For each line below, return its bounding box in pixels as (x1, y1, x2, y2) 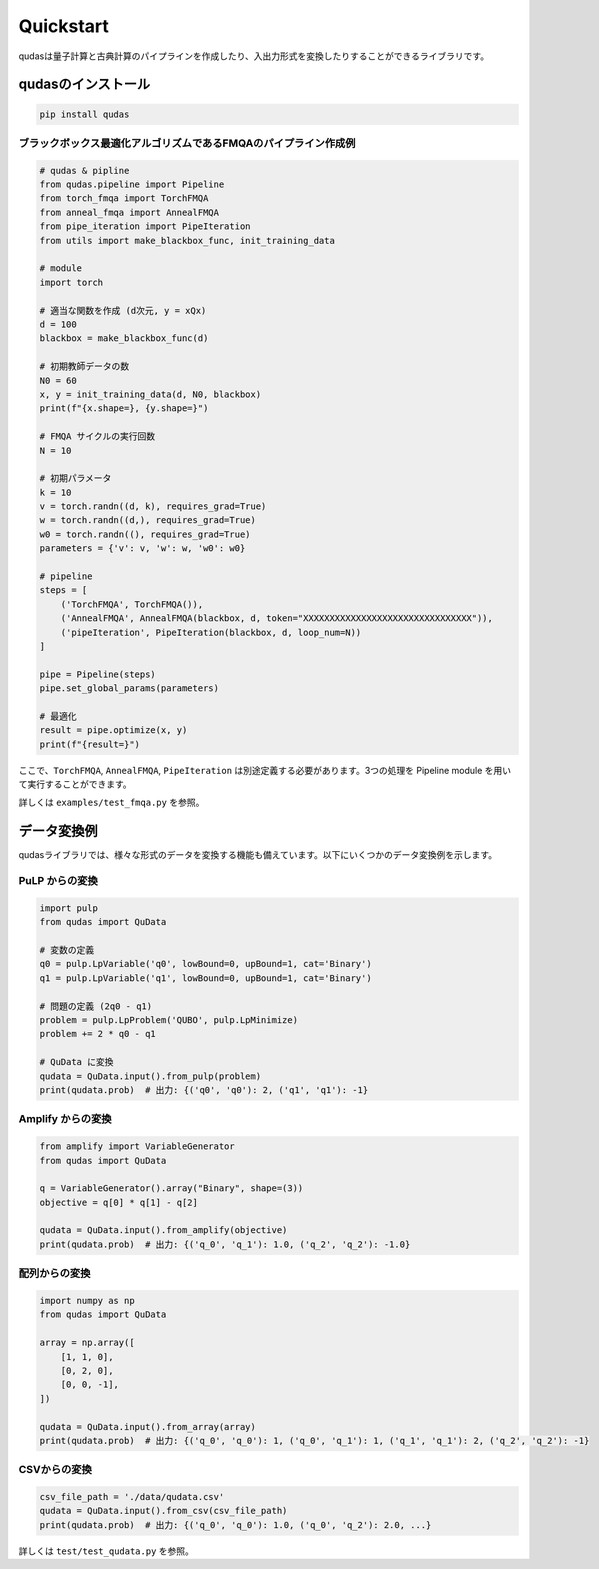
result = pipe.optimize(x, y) (39, 725, 188, 736)
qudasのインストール (18, 76, 151, 93)
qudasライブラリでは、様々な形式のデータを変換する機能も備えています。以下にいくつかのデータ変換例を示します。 (18, 849, 498, 861)
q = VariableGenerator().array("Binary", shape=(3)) (39, 1183, 304, 1194)
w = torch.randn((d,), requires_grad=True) (39, 515, 257, 526)
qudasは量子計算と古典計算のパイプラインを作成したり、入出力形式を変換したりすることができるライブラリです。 (18, 50, 490, 62)
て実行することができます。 (18, 778, 132, 790)
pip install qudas (39, 108, 130, 120)
